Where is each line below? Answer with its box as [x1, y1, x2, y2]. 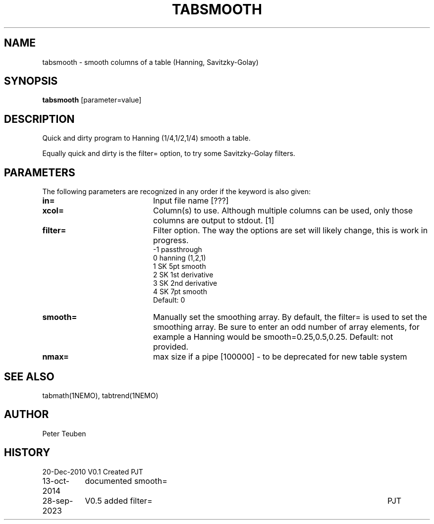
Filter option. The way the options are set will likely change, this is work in [153, 225, 428, 236]
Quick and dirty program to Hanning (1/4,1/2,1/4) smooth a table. [42, 134, 251, 143]
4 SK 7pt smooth [153, 287, 207, 296]
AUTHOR [4, 408, 49, 421]
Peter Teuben [42, 429, 86, 438]
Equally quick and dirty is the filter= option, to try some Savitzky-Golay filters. [42, 149, 295, 158]
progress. [153, 235, 189, 246]
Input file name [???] [153, 196, 229, 206]
